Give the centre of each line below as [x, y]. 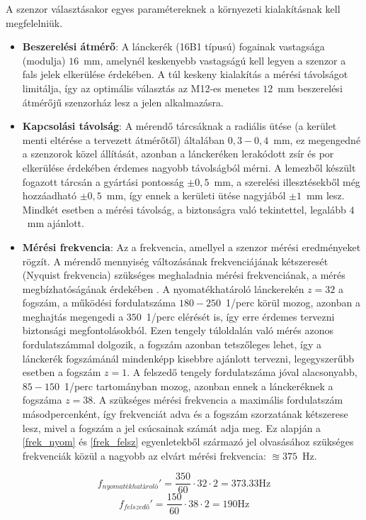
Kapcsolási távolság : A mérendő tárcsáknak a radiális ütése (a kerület [179, 126]
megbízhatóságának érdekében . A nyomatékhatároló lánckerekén [163, 288]
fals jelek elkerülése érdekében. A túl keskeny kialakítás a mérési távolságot [185, 74]
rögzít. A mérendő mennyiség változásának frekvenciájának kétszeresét [175, 261]
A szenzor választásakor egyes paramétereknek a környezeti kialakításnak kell [173, 9]
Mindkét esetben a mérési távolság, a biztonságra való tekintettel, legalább [184, 209]
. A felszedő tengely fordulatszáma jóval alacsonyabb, [242, 372]
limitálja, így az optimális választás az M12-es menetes [141, 88]
